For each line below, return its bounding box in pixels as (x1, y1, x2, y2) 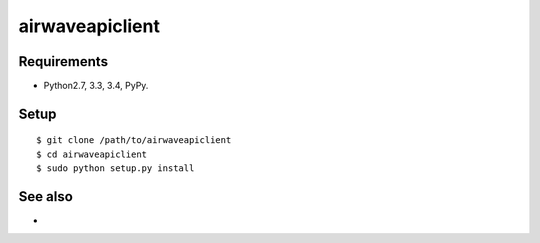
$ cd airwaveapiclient (36, 148, 148, 160)
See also (18, 188, 74, 205)
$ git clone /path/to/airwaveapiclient (36, 135, 232, 146)
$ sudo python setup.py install (36, 163, 195, 174)
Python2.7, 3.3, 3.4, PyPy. (43, 80, 149, 92)
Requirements (18, 53, 109, 70)
